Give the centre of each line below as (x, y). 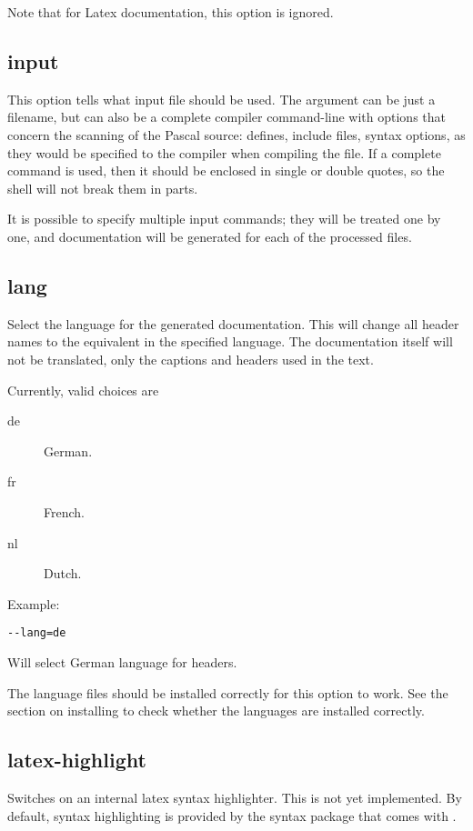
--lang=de (37, 633)
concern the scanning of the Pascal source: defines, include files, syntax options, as (236, 134)
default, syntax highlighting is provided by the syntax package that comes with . (232, 815)
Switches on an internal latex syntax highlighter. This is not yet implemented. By (235, 797)
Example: (34, 603)
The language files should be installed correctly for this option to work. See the (228, 692)
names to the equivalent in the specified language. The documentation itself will (230, 341)
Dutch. (63, 573)
